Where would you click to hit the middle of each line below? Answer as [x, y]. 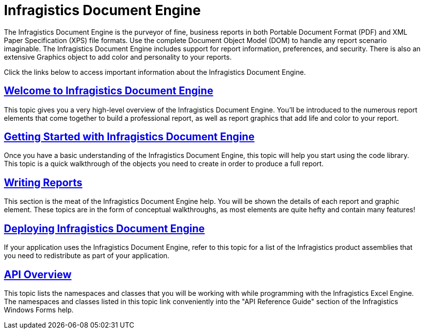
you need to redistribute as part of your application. [87, 256]
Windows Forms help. [39, 310]
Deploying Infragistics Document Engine [104, 228]
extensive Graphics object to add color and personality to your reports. [118, 57]
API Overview [38, 274]
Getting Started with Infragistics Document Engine [129, 137]
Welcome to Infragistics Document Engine [109, 91]
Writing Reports [43, 182]
